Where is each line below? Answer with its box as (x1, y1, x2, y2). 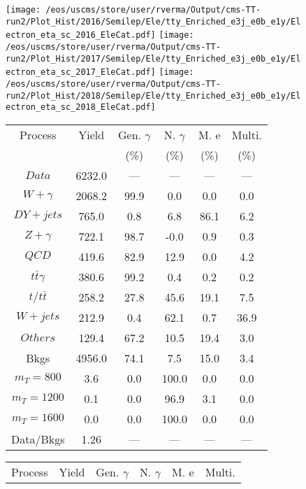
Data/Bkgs (11, 430, 65, 447)
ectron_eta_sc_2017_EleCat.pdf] (6, 67, 156, 78)
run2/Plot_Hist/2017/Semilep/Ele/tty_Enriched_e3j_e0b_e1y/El (6, 53, 301, 64)
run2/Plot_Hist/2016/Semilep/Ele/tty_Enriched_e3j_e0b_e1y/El (6, 16, 301, 27)
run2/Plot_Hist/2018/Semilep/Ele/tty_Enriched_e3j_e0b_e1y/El (6, 90, 301, 101)
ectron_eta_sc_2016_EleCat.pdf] (6, 30, 156, 41)
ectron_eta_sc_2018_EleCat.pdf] (6, 102, 156, 113)
